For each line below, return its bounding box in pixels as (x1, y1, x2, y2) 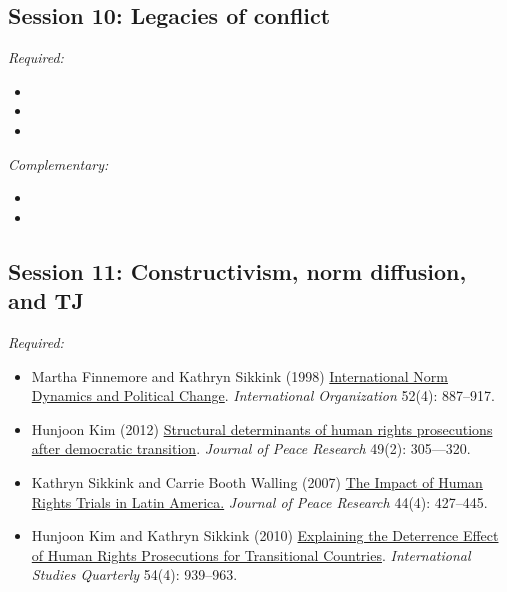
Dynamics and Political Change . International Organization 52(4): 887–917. (31, 385, 495, 406)
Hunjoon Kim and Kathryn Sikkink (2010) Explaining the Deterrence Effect (31, 525, 499, 546)
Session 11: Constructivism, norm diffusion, (8, 255, 467, 286)
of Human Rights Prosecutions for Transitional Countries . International (31, 544, 471, 565)
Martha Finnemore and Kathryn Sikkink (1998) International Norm (31, 365, 449, 386)
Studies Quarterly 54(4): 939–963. (31, 564, 238, 585)
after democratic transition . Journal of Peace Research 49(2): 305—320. (31, 438, 471, 459)
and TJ (8, 285, 84, 316)
